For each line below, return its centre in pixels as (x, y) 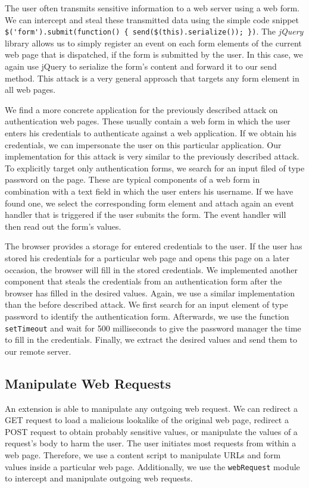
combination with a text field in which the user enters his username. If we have (149, 191)
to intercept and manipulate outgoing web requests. (99, 478)
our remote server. (38, 351)
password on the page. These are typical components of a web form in (132, 179)
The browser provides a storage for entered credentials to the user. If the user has (154, 246)
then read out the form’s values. (63, 226)
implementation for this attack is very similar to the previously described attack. (152, 156)
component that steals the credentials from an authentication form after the (143, 281)
